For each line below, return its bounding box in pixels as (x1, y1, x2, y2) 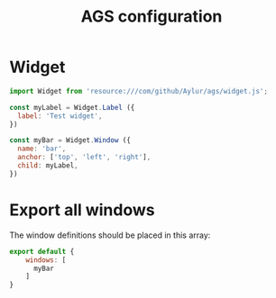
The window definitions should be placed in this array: (9, 230, 211, 240)
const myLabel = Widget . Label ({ (9, 103, 135, 112)
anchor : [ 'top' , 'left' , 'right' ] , (17, 153, 152, 162)
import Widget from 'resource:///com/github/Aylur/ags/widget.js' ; (9, 86, 269, 95)
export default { (9, 247, 75, 256)
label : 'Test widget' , (17, 111, 103, 121)
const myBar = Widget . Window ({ (9, 136, 131, 145)
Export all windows (9, 200, 155, 220)
